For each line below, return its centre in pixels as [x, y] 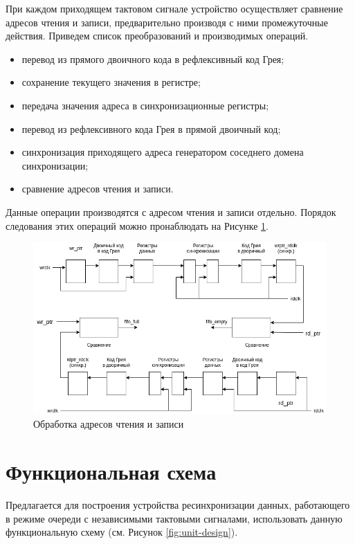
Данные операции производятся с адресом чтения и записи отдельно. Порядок [171, 211]
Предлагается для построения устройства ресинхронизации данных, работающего [178, 504]
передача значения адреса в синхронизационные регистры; [145, 105]
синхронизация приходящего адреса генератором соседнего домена [163, 152]
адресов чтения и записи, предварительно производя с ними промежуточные [167, 22]
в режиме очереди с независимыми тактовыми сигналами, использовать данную [174, 518]
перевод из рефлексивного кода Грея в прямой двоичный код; [151, 128]
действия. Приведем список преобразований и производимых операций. [157, 36]
